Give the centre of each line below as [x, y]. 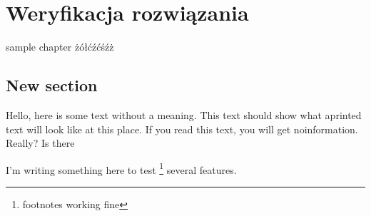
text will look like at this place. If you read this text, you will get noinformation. [182, 129]
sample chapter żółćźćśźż [60, 47]
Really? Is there [40, 143]
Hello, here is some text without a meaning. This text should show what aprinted [184, 114]
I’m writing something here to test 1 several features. [121, 168]
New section [52, 85]
